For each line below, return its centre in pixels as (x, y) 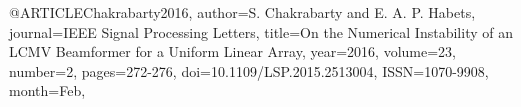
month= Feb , (47, 90)
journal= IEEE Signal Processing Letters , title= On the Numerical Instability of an (261, 31)
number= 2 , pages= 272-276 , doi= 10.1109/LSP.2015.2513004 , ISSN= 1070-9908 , (249, 70)
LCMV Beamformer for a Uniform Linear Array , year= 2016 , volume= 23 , (232, 51)
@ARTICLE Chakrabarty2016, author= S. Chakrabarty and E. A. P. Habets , (242, 12)
